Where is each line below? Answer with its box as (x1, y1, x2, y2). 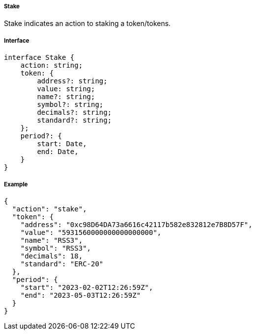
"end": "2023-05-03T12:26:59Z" (20, 291, 141, 299)
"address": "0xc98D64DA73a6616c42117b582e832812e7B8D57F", (20, 220, 253, 229)
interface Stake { (4, 53, 75, 62)
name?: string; (37, 93, 95, 101)
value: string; (37, 85, 95, 93)
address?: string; (37, 77, 108, 85)
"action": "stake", (12, 205, 87, 213)
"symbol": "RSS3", (20, 244, 91, 252)
